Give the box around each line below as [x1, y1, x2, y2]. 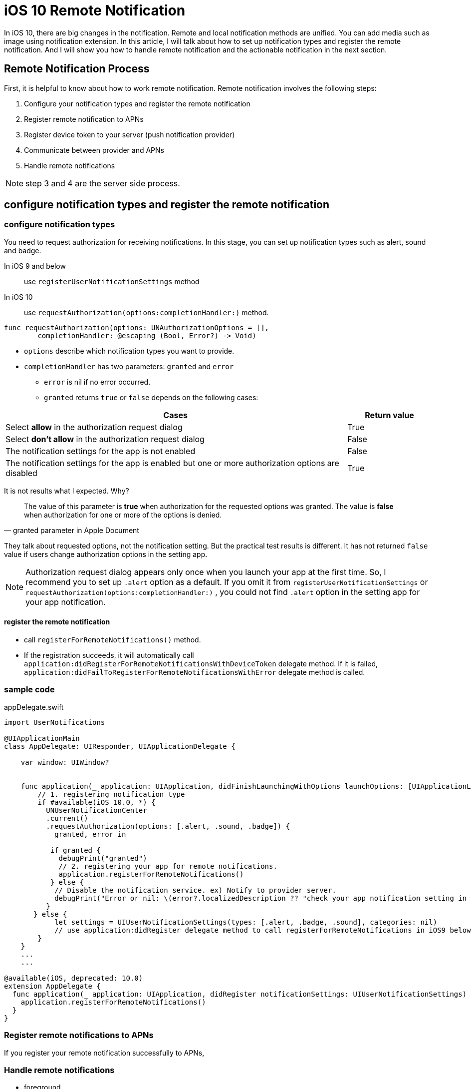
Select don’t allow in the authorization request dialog [5, 434, 205, 444]
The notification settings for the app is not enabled [5, 446, 196, 456]
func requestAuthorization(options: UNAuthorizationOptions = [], [4, 323, 269, 332]
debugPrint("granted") [58, 854, 147, 862]
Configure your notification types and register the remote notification [24, 99, 250, 108]
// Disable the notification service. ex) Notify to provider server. [54, 886, 336, 894]
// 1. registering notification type [37, 790, 185, 798]
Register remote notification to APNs [24, 114, 144, 123]
